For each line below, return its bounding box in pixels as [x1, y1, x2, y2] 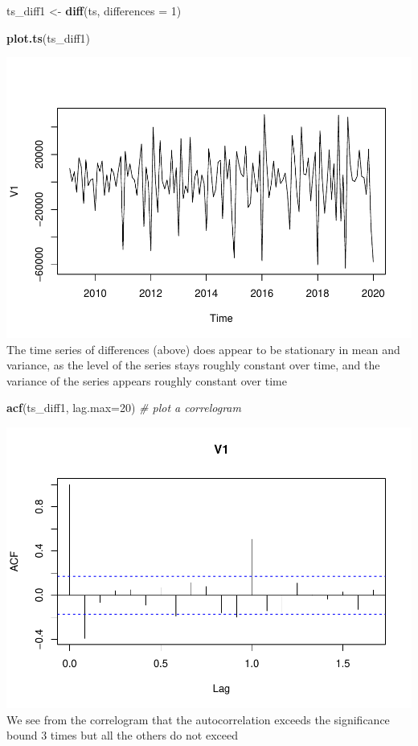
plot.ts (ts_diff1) [6, 29, 91, 46]
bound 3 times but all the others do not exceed [6, 727, 238, 744]
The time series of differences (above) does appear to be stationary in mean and [6, 340, 400, 357]
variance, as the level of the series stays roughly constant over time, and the [6, 357, 380, 373]
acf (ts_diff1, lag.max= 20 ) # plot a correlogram [6, 399, 241, 416]
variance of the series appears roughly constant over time [6, 372, 287, 389]
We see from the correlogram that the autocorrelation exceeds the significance [6, 711, 390, 727]
